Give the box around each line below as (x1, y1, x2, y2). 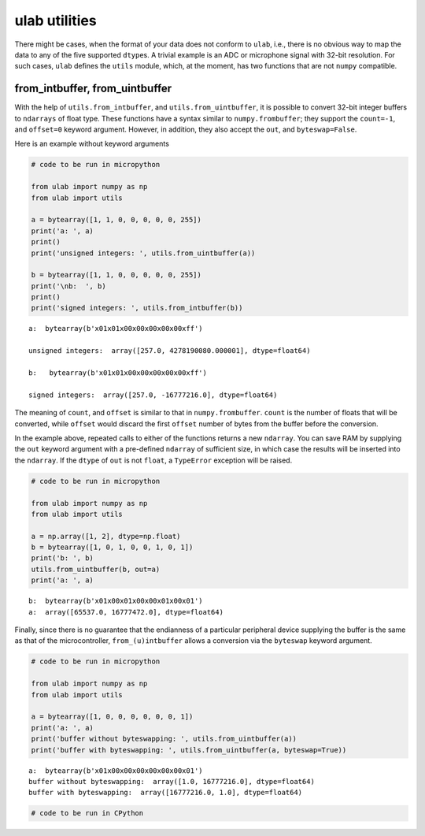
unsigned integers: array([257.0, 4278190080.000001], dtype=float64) (28, 347, 311, 355)
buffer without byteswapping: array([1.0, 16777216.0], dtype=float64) (28, 777, 315, 786)
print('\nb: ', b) (31, 281, 106, 291)
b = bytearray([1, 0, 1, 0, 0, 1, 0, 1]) (31, 543, 194, 552)
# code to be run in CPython (31, 808, 144, 818)
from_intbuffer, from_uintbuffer (14, 82, 172, 95)
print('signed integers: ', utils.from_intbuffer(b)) (31, 303, 243, 313)
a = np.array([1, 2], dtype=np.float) (31, 532, 181, 541)
